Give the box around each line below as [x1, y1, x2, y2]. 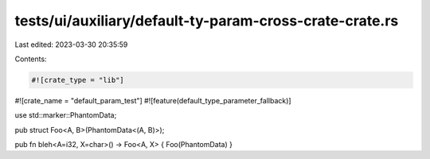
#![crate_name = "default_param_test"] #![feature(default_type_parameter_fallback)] [14, 95, 291, 105]
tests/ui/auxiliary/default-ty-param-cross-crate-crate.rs [14, 12, 399, 29]
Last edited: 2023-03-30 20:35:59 [14, 40, 128, 49]
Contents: [14, 54, 47, 64]
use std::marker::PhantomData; [14, 111, 117, 120]
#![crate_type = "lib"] [31, 76, 125, 84]
